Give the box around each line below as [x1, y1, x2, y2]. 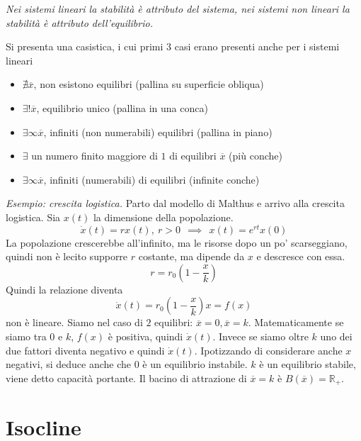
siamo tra [6, 328, 47, 343]
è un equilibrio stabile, [259, 357, 356, 372]
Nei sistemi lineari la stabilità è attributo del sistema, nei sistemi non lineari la [6, 1, 350, 16]
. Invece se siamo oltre [212, 328, 309, 343]
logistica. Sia [6, 209, 61, 224]
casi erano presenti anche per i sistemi [174, 39, 340, 54]
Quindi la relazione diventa [6, 281, 123, 296]
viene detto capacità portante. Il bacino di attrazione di [6, 370, 247, 385]
